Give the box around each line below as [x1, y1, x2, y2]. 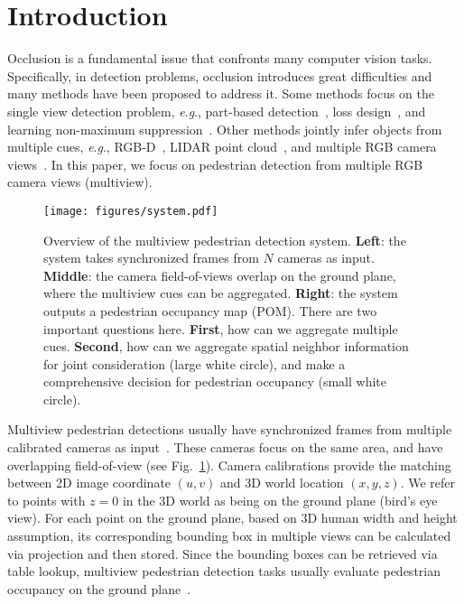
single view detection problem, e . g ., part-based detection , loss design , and [7, 101, 426, 120]
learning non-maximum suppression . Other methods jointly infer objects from [7, 119, 442, 138]
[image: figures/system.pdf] [43, 204, 218, 218]
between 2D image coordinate [7, 473, 172, 492]
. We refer [400, 473, 456, 492]
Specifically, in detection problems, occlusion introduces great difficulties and [7, 66, 432, 85]
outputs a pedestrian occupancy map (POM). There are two [43, 301, 377, 320]
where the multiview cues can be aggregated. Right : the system [43, 283, 398, 302]
